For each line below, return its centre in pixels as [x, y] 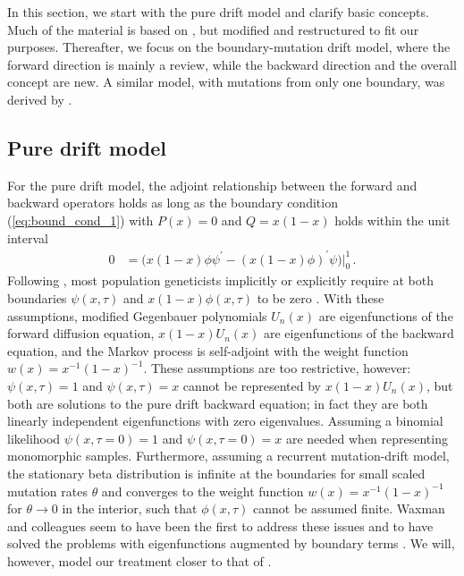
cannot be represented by [252, 386]
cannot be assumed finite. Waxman [349, 508]
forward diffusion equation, [81, 333]
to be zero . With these [321, 298]
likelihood [34, 438]
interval [28, 237]
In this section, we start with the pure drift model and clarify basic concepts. [218, 12]
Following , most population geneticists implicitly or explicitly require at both [220, 280]
